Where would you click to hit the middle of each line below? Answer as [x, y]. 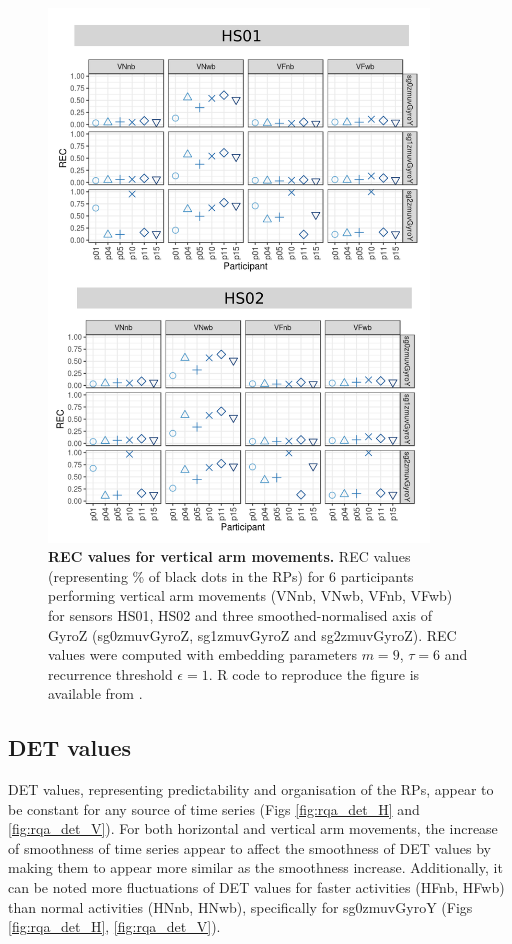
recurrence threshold [110, 673]
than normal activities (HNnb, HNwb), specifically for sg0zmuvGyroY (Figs [240, 906]
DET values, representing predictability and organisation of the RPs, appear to [251, 789]
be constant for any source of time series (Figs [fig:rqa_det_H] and [214, 808]
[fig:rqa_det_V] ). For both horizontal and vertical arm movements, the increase [253, 828]
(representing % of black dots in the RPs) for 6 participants [231, 575]
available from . [95, 693]
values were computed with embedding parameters [203, 654]
